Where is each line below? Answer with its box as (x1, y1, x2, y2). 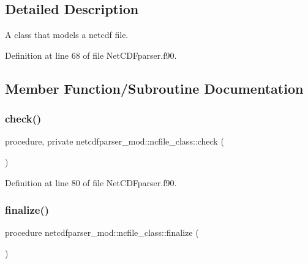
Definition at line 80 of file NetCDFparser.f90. (5, 176, 177, 189)
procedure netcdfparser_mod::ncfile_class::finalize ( (5, 226, 199, 239)
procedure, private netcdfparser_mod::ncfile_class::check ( (5, 135, 224, 148)
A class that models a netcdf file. (5, 28, 129, 41)
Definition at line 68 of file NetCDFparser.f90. (5, 48, 177, 61)
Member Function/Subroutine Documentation (5, 78, 304, 97)
